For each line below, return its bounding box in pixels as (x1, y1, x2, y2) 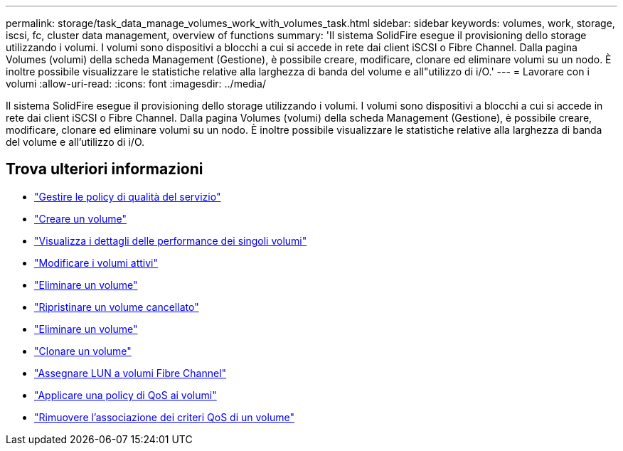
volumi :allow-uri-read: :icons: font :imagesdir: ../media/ (6, 78, 266, 90)
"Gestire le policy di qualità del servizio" (34, 190, 221, 203)
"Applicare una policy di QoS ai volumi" (34, 388, 217, 401)
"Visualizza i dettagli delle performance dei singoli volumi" (34, 234, 307, 247)
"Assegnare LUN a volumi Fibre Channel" (34, 366, 227, 379)
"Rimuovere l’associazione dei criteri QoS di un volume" (34, 410, 294, 423)
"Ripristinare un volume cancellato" (34, 300, 199, 313)
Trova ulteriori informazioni (6, 160, 203, 179)
